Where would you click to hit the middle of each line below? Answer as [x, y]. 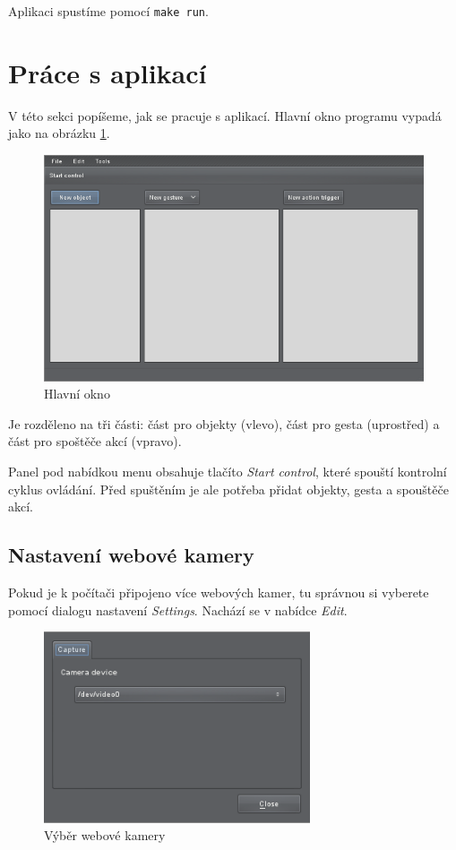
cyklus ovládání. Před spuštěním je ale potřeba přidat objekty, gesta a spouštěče [228, 489]
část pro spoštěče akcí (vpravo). [95, 441]
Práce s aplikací [108, 72]
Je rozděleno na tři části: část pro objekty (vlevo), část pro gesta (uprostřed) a [224, 423]
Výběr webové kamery [105, 835]
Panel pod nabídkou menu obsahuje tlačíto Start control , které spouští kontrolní [228, 472]
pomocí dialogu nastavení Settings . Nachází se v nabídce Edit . [178, 610]
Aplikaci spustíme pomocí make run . [108, 11]
